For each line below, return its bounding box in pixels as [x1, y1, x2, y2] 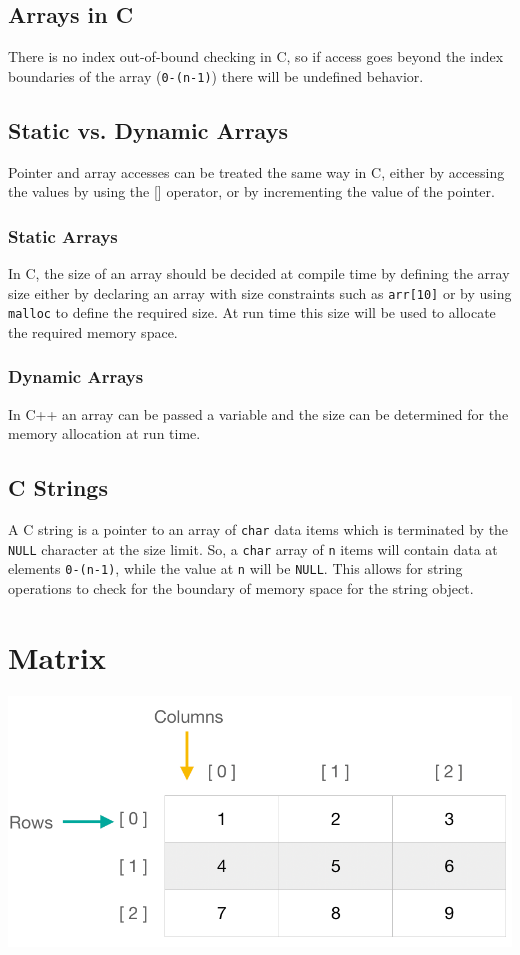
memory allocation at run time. [8, 423, 201, 444]
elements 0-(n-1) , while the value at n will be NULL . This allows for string [8, 558, 463, 579]
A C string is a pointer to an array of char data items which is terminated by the [8, 519, 509, 540]
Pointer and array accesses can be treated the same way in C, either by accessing [8, 161, 505, 182]
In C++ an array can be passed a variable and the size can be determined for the [8, 403, 509, 424]
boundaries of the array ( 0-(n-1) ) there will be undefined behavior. [8, 65, 424, 86]
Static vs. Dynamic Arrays [8, 114, 288, 145]
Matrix [8, 636, 106, 677]
